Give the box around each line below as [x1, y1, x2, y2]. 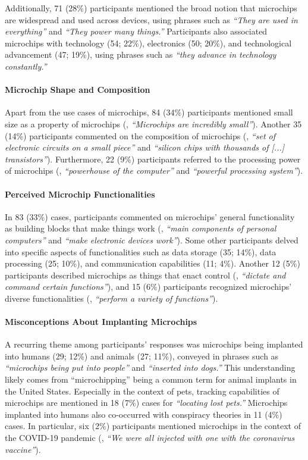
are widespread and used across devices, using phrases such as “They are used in [5, 13, 298, 26]
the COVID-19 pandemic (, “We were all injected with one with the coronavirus [5, 431, 295, 444]
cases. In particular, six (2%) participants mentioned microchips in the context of [5, 420, 301, 432]
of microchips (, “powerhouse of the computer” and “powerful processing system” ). [5, 164, 303, 177]
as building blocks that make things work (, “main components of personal [5, 222, 276, 234]
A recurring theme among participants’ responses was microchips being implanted [5, 338, 303, 351]
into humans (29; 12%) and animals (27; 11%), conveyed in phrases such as [5, 349, 279, 362]
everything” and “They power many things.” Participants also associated [5, 25, 268, 37]
